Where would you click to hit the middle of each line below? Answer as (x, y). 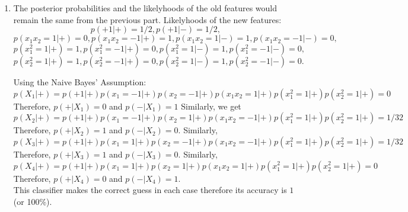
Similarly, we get (211, 106)
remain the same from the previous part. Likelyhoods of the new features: (147, 19)
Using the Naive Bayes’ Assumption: (80, 82)
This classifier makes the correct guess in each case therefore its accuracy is (150, 190)
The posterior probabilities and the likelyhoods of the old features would (145, 8)
